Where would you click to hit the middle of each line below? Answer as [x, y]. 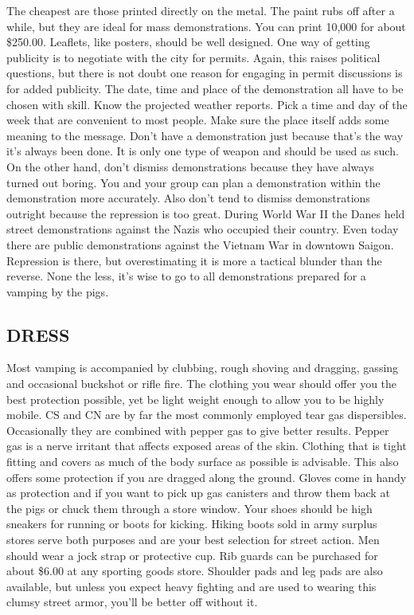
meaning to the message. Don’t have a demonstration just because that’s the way [205, 135]
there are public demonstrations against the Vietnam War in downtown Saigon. [200, 244]
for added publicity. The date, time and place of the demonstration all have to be [205, 88]
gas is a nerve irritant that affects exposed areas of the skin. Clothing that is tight [207, 446]
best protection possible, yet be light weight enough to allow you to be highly [195, 399]
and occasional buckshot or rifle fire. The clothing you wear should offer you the [202, 384]
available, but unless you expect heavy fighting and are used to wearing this [191, 586]
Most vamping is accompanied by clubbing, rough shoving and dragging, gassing [203, 368]
